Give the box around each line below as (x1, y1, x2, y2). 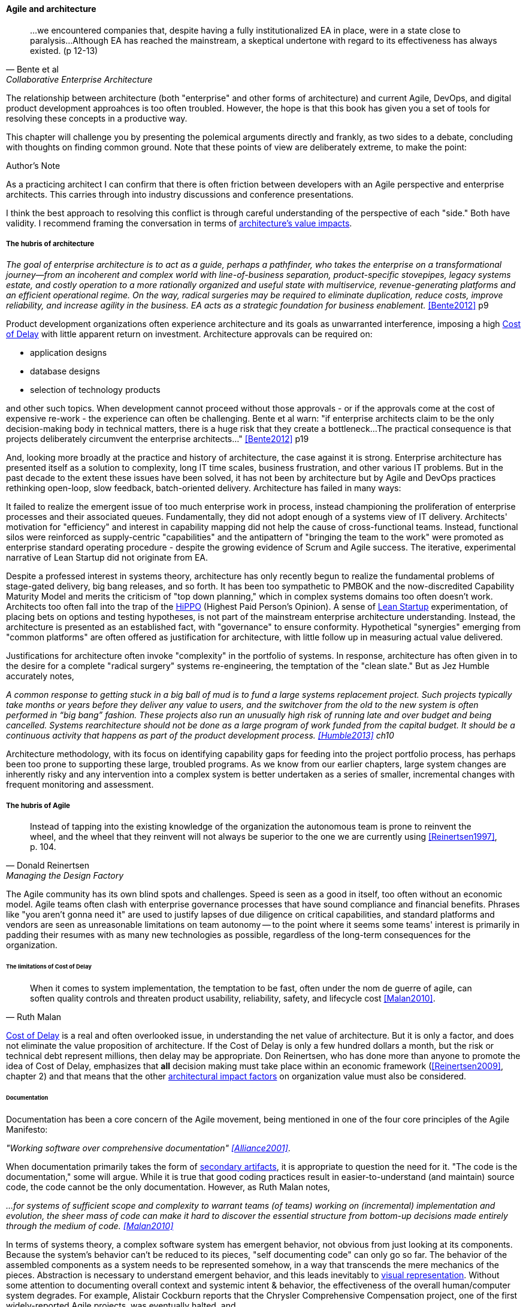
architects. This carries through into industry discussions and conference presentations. (6, 189, 354, 199)
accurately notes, (6, 671, 74, 682)
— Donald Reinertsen (6, 860, 90, 871)
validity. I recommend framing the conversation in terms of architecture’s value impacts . (6, 217, 352, 228)
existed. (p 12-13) (30, 45, 98, 56)
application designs (30, 347, 107, 358)
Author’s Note (6, 160, 61, 171)
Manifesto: (6, 1124, 48, 1134)
